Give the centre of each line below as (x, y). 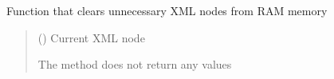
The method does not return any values (135, 64)
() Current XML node (91, 37)
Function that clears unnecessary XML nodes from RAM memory (167, 10)
